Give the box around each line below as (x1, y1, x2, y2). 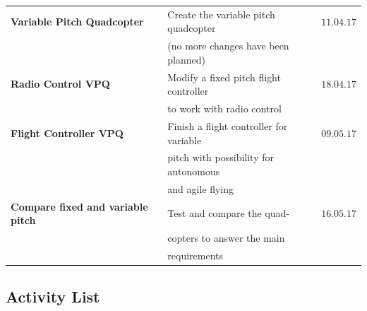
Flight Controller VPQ (11, 125, 124, 140)
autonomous (167, 163, 220, 178)
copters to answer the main (167, 230, 285, 245)
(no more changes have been (167, 38, 289, 53)
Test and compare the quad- (167, 206, 290, 221)
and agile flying (167, 181, 234, 196)
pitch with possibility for (167, 150, 275, 165)
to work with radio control (167, 101, 282, 116)
